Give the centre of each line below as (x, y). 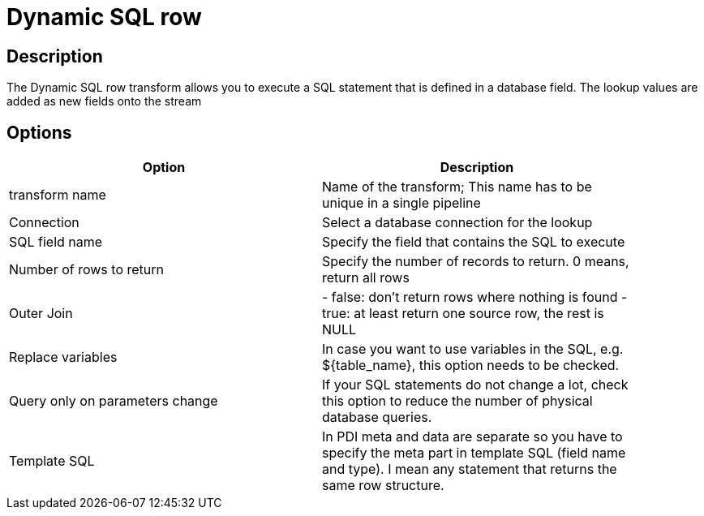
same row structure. (383, 486)
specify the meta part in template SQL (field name (474, 453)
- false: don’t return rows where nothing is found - (475, 297)
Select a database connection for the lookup (457, 223)
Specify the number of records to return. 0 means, (476, 262)
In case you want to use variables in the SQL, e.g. (473, 349)
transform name (58, 195)
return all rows (366, 278)
